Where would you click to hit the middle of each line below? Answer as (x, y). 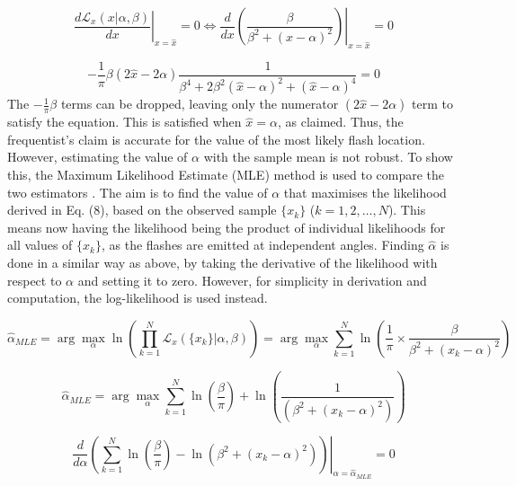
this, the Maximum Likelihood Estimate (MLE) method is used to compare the (226, 174)
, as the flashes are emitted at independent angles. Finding (262, 245)
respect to (35, 280)
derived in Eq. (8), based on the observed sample (142, 210)
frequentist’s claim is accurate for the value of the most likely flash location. (216, 139)
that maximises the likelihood (365, 192)
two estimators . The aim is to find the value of (138, 192)
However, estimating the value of (98, 157)
